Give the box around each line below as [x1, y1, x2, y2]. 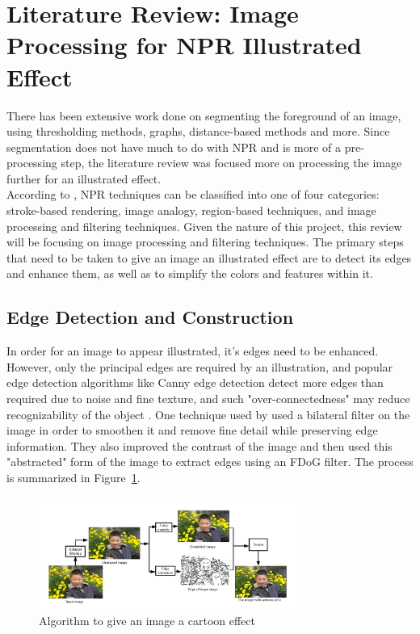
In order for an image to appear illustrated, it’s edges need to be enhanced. [6, 342, 379, 359]
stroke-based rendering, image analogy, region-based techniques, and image [6, 202, 376, 219]
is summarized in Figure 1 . [6, 468, 141, 485]
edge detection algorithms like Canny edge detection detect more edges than [6, 374, 384, 391]
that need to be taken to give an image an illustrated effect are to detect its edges [6, 249, 412, 266]
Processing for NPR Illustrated [6, 28, 362, 61]
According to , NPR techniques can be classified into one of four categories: [6, 186, 380, 203]
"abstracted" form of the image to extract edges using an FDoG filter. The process [6, 453, 414, 470]
